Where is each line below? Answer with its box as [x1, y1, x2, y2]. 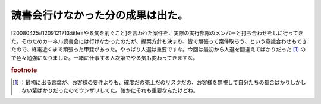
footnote [11, 66, 37, 74]
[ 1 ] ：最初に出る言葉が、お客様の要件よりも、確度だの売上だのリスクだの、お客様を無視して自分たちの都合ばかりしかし [12, 79, 306, 86]
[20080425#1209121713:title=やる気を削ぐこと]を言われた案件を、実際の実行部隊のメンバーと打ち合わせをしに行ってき [11, 30, 304, 37]
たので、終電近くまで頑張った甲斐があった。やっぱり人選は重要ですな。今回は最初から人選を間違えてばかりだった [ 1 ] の [11, 46, 306, 53]
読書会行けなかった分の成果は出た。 [11, 9, 188, 22]
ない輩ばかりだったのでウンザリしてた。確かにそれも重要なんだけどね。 [21, 87, 199, 94]
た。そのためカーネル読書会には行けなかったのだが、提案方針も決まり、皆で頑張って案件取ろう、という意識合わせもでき [11, 37, 307, 44]
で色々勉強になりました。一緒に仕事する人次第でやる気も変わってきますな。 [11, 54, 199, 61]
